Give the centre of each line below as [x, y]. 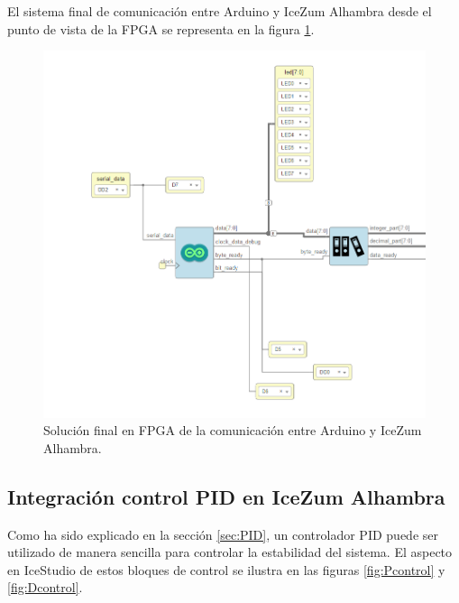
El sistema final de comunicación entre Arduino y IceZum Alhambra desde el [220, 11]
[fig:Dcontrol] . [45, 587]
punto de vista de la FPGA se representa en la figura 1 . [161, 28]
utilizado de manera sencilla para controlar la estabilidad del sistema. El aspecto [230, 552]
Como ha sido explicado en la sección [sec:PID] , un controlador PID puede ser [223, 534]
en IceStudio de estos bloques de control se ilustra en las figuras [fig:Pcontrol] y [226, 569]
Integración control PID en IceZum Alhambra [226, 496]
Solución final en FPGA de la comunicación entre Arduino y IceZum [233, 430]
